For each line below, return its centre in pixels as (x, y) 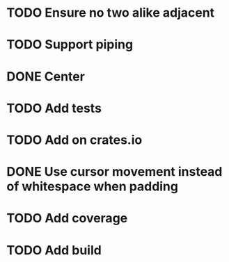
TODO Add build (54, 250)
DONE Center (46, 76)
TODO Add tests (54, 108)
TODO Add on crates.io (74, 140)
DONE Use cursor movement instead (114, 172)
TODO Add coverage (67, 219)
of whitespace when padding (93, 187)
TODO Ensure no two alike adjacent (111, 13)
